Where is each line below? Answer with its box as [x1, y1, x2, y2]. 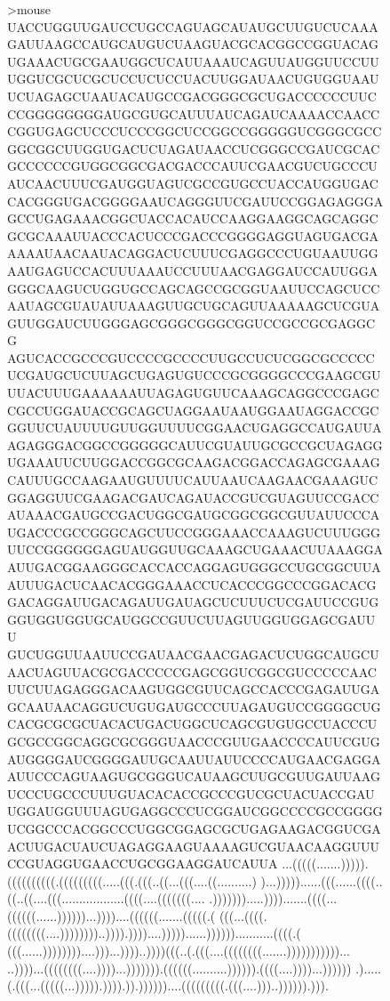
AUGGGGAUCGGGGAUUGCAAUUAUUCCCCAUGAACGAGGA [7, 749, 381, 768]
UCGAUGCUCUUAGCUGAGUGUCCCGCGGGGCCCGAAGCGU [7, 366, 381, 384]
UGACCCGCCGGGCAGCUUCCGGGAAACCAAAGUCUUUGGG [7, 522, 381, 541]
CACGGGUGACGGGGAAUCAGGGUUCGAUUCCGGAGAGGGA [7, 191, 384, 210]
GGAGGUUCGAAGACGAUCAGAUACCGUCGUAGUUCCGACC [7, 488, 379, 506]
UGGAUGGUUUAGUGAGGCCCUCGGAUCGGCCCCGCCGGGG [7, 802, 383, 820]
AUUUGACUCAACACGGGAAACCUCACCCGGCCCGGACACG [7, 575, 377, 593]
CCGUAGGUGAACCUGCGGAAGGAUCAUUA [7, 854, 278, 873]
